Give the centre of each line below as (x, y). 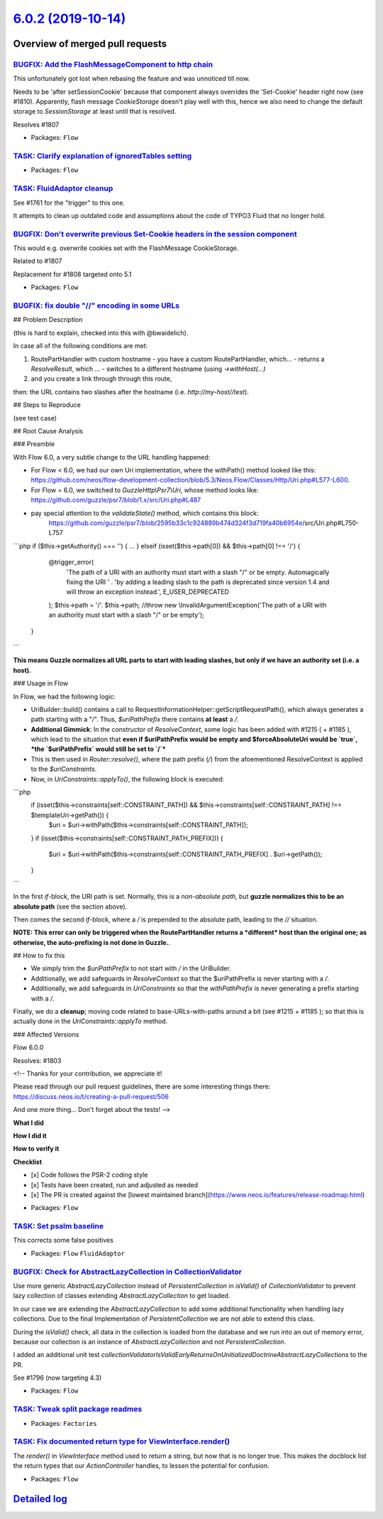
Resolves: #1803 (37, 1060)
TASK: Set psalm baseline (59, 1226)
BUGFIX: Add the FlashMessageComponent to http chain (113, 64)
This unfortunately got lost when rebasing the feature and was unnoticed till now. (132, 79)
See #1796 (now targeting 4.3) (57, 1378)
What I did (28, 1123)
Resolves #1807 (36, 124)
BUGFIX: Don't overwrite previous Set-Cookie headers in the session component (155, 234)
